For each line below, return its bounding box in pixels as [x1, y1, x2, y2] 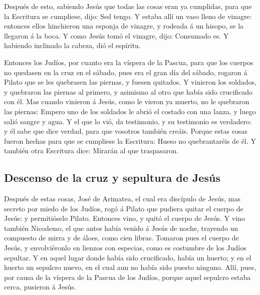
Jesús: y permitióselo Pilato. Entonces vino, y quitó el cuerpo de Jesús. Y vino [4, 213, 245, 223]
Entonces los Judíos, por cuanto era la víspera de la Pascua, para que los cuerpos [4, 57, 253, 67]
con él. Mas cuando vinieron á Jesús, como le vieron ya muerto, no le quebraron [4, 96, 249, 107]
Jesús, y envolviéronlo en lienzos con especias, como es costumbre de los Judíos [4, 242, 246, 253]
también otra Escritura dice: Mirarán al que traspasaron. [4, 145, 179, 156]
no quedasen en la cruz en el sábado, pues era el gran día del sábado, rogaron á [4, 67, 247, 77]
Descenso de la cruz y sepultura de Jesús [4, 170, 220, 185]
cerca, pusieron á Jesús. [4, 281, 76, 292]
